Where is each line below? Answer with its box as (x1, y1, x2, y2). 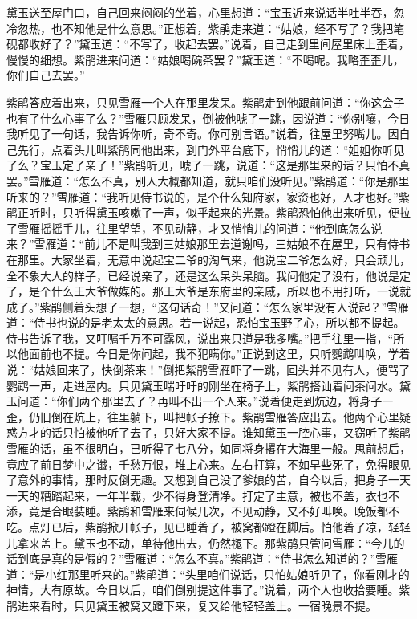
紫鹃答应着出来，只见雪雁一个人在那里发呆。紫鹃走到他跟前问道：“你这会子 (6, 93, 405, 110)
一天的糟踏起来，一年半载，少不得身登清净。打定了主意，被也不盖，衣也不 (6, 487, 399, 503)
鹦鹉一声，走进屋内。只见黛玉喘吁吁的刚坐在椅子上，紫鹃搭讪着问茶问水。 (6, 377, 399, 393)
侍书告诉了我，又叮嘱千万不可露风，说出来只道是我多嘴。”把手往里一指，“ (6, 329, 394, 346)
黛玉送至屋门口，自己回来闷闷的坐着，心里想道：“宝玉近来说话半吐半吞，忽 (6, 4, 405, 20)
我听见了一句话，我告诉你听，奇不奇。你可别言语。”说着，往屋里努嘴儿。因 (6, 125, 399, 142)
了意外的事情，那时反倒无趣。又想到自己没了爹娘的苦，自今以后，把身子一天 (6, 471, 411, 488)
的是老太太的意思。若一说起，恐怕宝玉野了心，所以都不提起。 (79, 314, 405, 331)
